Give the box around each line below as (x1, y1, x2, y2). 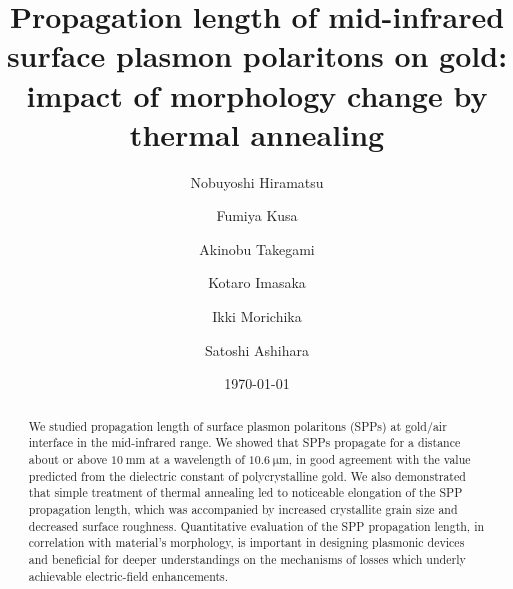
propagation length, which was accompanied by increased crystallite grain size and (28, 500, 458, 517)
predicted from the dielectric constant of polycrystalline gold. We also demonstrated (28, 467, 466, 484)
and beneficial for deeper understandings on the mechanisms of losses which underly (28, 550, 466, 567)
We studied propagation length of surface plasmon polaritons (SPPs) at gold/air (28, 417, 447, 434)
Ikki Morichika (212, 306, 302, 327)
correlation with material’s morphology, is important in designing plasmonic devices (28, 534, 465, 551)
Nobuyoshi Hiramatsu (190, 171, 324, 192)
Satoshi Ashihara (204, 339, 310, 360)
